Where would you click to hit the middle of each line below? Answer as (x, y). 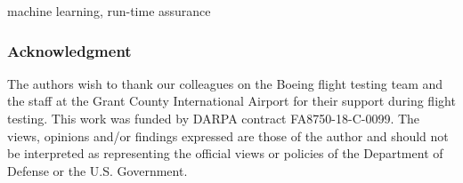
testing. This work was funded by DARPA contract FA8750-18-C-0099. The (214, 118)
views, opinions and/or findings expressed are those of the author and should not (228, 135)
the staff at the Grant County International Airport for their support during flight (231, 101)
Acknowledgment (69, 50)
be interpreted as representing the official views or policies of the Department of (225, 153)
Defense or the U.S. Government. (97, 170)
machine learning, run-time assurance (109, 11)
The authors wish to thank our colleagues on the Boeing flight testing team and (225, 83)
